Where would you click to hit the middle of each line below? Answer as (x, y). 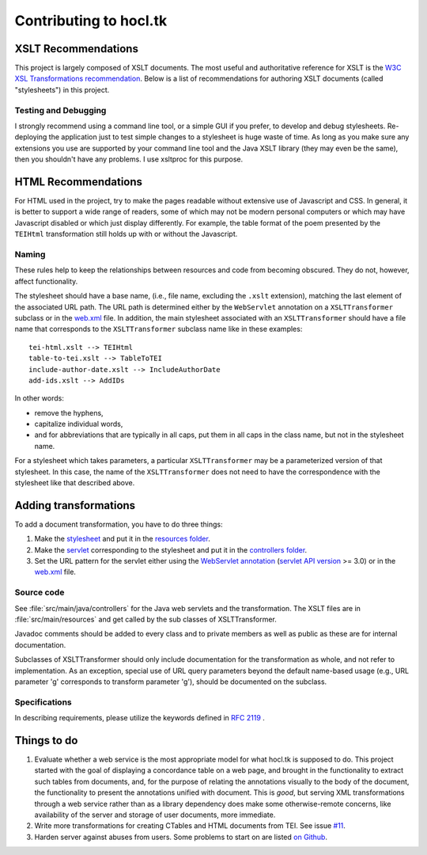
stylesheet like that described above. (75, 483)
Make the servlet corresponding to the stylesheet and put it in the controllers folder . (171, 549)
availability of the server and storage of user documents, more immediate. (155, 815)
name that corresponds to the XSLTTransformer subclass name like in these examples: (159, 329)
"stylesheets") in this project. (62, 89)
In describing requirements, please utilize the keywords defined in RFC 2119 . (140, 718)
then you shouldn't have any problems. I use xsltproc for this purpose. (129, 159)
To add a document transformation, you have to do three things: (119, 524)
